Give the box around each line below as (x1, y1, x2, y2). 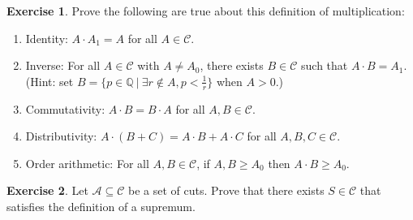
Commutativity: (25, 100, 105, 117)
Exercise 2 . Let (6, 182, 88, 199)
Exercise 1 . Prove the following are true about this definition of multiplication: (6, 2, 405, 19)
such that (301, 57, 348, 74)
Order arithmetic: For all (25, 154, 149, 171)
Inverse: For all (25, 57, 101, 74)
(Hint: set (25, 72, 74, 89)
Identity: (25, 29, 68, 46)
